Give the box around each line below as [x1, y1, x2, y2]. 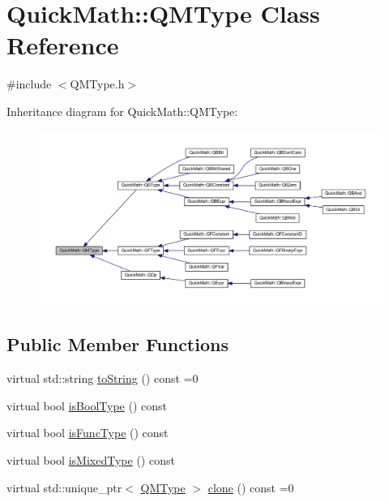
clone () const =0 [207, 478, 294, 496]
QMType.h [70, 75, 125, 92]
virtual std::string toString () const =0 [6, 370, 199, 387]
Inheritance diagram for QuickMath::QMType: [6, 102, 238, 119]
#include [6, 75, 52, 92]
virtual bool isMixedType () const [6, 451, 175, 468]
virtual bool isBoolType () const [6, 397, 167, 414]
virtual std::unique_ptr [6, 478, 122, 496]
